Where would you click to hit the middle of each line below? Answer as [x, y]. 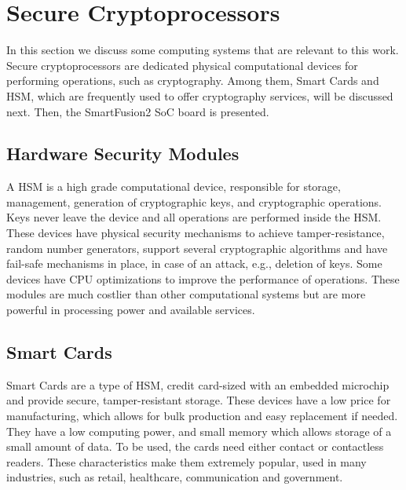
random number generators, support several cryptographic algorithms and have [197, 248]
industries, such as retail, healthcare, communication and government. [175, 477]
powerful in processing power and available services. [131, 310]
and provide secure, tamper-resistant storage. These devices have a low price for [199, 400]
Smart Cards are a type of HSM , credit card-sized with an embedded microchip [198, 384]
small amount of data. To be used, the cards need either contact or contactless [195, 446]
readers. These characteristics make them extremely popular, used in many [187, 461]
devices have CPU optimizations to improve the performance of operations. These [203, 278]
